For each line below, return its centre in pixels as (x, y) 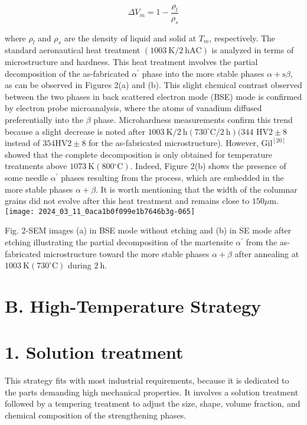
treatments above (36, 166)
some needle (27, 177)
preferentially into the (44, 119)
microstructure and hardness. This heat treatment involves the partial (131, 62)
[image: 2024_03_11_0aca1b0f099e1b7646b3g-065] (100, 211)
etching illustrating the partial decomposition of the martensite (119, 241)
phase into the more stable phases (203, 73)
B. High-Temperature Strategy (133, 305)
